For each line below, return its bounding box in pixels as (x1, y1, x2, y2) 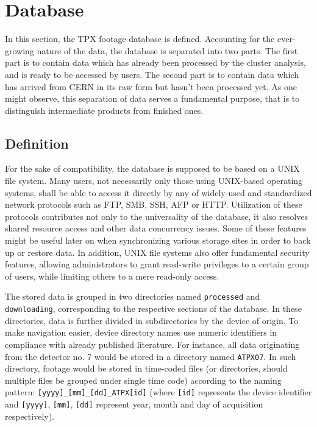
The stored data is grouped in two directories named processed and (5, 290, 260, 303)
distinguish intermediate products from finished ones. (5, 104, 204, 116)
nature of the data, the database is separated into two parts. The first (37, 44, 298, 57)
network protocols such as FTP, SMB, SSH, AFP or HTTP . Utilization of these (5, 198, 302, 211)
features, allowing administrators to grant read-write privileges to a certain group (5, 258, 309, 270)
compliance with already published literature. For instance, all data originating (5, 337, 300, 350)
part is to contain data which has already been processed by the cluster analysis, (5, 56, 306, 69)
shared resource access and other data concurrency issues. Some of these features (5, 222, 307, 235)
